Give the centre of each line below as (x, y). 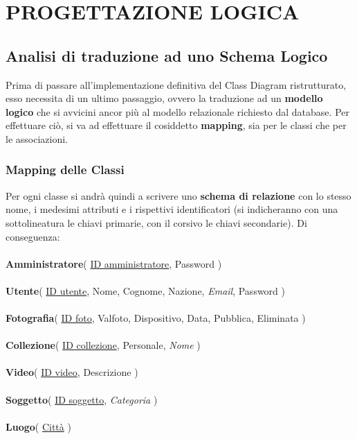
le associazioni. (37, 138)
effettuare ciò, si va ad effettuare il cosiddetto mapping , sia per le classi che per (176, 125)
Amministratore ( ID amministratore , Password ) (114, 263)
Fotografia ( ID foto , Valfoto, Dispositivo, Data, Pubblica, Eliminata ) (156, 318)
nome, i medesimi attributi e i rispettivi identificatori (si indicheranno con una (172, 209)
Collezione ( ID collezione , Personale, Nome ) (103, 345)
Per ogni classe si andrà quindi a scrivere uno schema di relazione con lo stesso (178, 195)
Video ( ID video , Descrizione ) (72, 372)
